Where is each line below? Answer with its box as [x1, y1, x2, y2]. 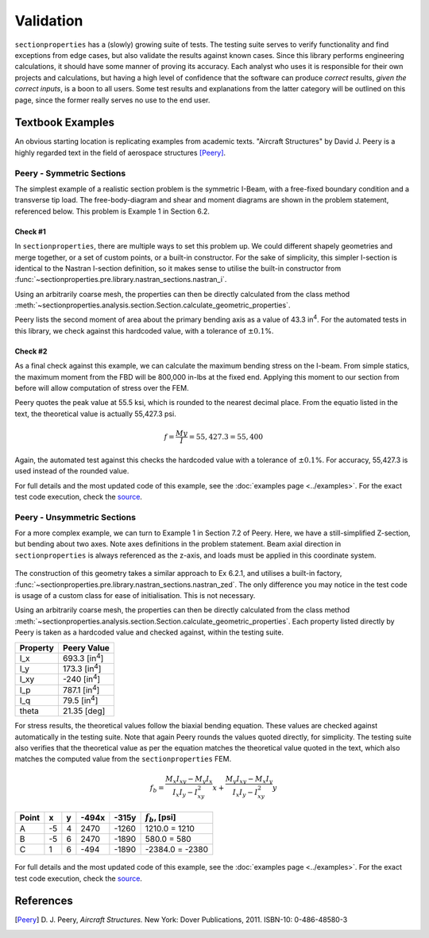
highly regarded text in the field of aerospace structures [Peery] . [14, 148, 226, 157]
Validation [14, 12, 83, 29]
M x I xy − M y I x [165, 774, 214, 786]
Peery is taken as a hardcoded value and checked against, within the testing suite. [14, 627, 284, 637]
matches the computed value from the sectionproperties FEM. [14, 755, 232, 764]
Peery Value [62, 642, 110, 653]
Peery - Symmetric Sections [14, 168, 126, 179]
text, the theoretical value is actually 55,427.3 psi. [14, 409, 176, 419]
